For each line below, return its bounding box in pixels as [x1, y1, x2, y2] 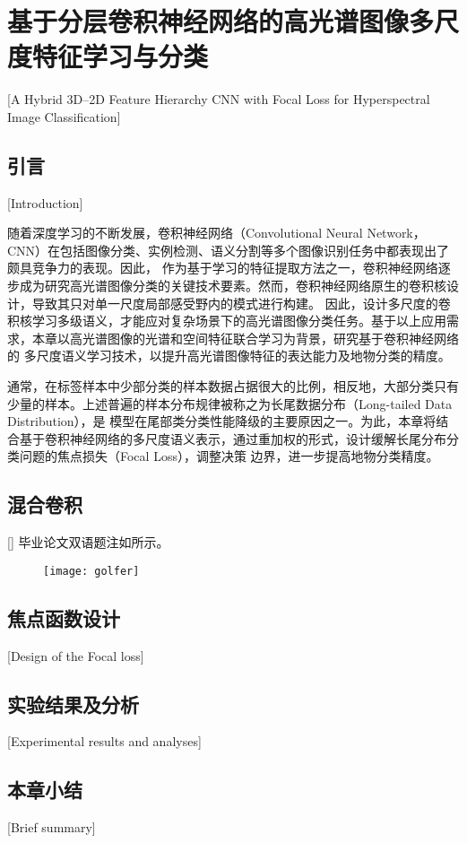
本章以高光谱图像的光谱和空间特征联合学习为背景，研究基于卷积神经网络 [31, 328, 459, 347]
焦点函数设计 [7, 604, 120, 631]
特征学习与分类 [32, 38, 209, 74]
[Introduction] [7, 193, 83, 212]
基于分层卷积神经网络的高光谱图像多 [7, 3, 435, 39]
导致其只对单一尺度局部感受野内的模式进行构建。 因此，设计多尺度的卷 [31, 293, 451, 312]
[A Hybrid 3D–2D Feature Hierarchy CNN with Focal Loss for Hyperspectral [7, 90, 430, 109]
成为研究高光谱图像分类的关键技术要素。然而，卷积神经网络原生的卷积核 [19, 276, 446, 295]
